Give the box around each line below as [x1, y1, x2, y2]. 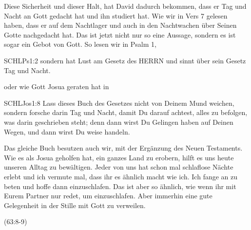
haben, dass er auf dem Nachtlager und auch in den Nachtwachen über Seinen [4, 20, 237, 30]
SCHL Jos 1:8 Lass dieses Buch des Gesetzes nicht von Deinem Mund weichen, [4, 97, 234, 108]
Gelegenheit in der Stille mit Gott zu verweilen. [4, 200, 146, 210]
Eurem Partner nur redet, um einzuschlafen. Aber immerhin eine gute [4, 191, 212, 201]
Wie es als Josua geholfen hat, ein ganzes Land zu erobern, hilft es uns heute [4, 152, 234, 162]
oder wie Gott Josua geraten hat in [4, 81, 109, 92]
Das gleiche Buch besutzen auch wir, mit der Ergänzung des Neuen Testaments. [4, 143, 243, 153]
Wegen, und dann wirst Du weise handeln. [4, 126, 130, 136]
